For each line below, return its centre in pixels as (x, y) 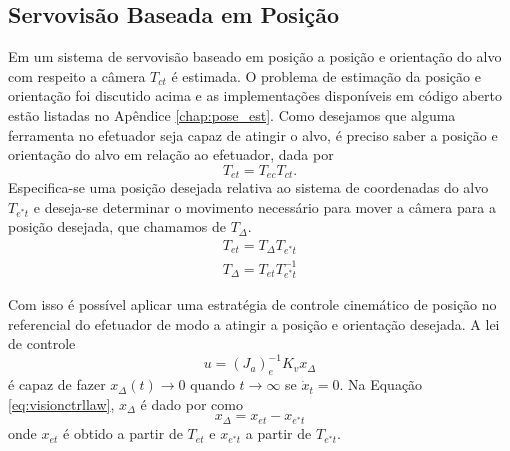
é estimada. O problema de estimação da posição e (326, 75)
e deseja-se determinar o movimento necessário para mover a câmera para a (264, 206)
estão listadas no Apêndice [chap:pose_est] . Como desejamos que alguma (232, 114)
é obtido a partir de (123, 433)
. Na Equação (381, 384)
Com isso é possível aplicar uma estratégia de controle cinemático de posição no (252, 304)
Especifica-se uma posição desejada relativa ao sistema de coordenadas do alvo (248, 187)
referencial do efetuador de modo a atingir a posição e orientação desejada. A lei (254, 323)
